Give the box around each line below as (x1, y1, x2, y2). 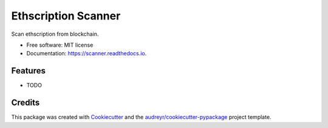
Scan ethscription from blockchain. (11, 30, 99, 38)
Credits (11, 98, 40, 108)
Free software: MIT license (26, 41, 94, 49)
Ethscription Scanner (11, 9, 121, 22)
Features (11, 66, 46, 76)
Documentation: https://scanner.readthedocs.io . (26, 50, 147, 57)
